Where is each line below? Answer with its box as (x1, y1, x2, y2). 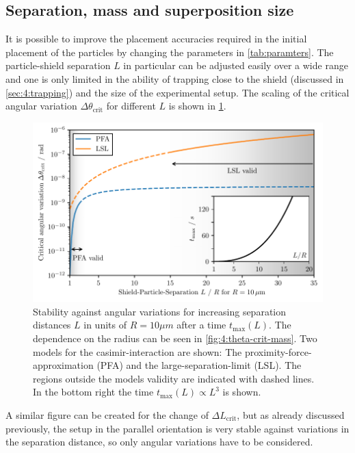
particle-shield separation (5, 58, 111, 73)
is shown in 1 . (168, 99, 226, 113)
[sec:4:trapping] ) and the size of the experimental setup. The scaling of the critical (5, 85, 350, 99)
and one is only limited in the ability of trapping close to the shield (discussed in (5, 71, 344, 86)
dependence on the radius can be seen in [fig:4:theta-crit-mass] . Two (33, 331, 317, 346)
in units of (83, 318, 127, 332)
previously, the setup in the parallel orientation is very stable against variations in (5, 421, 350, 435)
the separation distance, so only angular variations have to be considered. (5, 435, 313, 449)
